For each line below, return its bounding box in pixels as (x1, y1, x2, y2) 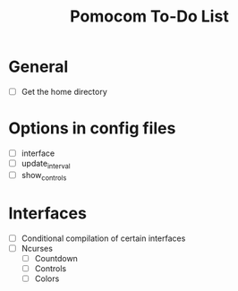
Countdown (34, 252, 78, 263)
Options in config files (8, 118, 176, 139)
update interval (21, 158, 71, 171)
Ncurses (21, 243, 53, 253)
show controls (21, 169, 67, 183)
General (8, 56, 69, 77)
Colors (34, 273, 60, 284)
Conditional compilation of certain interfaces (21, 233, 186, 244)
